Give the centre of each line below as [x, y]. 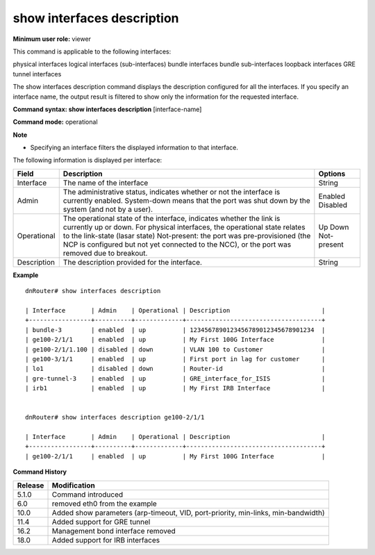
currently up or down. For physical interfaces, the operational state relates [184, 227]
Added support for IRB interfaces [106, 540]
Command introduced [87, 495]
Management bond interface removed [114, 531]
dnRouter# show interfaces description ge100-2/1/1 [115, 417]
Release [31, 485]
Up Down [334, 227]
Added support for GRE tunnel [101, 522]
